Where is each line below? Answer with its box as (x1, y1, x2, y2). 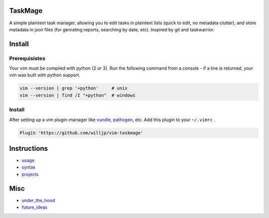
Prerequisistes (9, 55, 46, 62)
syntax (21, 164, 36, 170)
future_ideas (21, 204, 47, 211)
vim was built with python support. (9, 72, 81, 78)
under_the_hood (21, 197, 55, 203)
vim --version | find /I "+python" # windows (19, 92, 135, 98)
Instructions (9, 144, 48, 152)
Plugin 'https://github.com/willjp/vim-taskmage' (19, 130, 143, 136)
